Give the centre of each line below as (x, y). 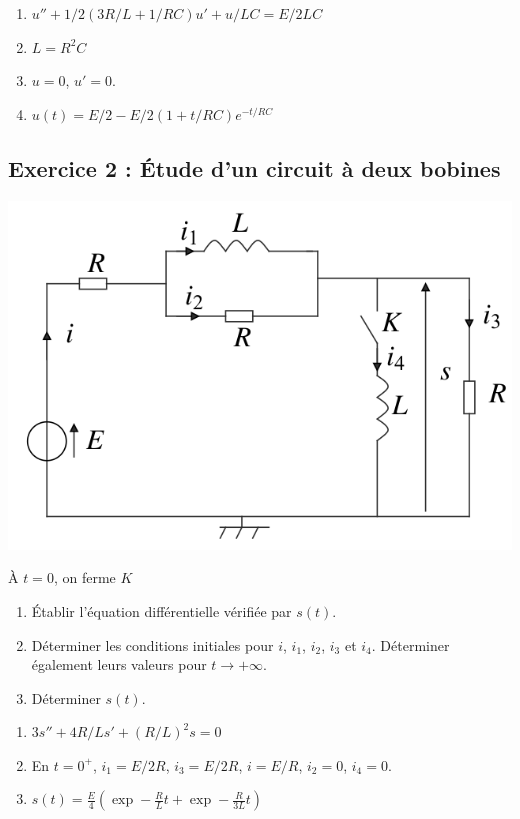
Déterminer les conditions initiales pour (152, 644)
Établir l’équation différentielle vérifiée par (161, 610)
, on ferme (84, 577)
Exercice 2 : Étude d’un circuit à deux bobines (254, 167)
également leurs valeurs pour (119, 664)
